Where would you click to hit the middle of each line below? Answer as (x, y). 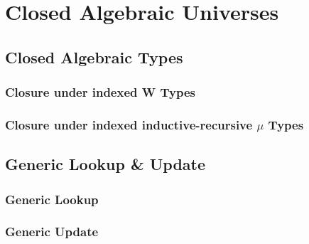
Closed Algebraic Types (94, 57)
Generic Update (52, 232)
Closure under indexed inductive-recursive (129, 124)
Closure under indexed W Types (100, 92)
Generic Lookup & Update (105, 164)
